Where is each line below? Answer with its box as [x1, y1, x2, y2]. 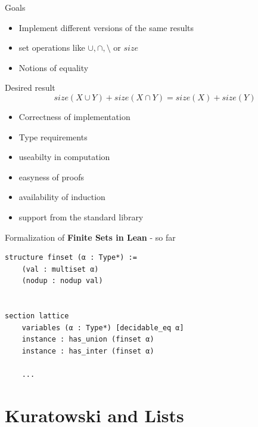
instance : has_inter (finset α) [21, 346, 154, 355]
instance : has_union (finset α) [21, 335, 154, 344]
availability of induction [18, 191, 105, 203]
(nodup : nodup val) [21, 277, 103, 285]
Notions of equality [18, 61, 89, 73]
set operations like [18, 41, 85, 54]
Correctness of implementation [18, 110, 130, 122]
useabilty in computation [18, 150, 110, 163]
